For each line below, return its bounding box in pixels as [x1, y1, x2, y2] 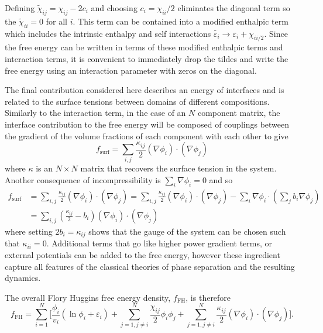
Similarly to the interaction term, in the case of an [5, 107, 186, 119]
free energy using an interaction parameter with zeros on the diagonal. [5, 64, 257, 76]
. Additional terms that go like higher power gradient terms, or [46, 237, 273, 249]
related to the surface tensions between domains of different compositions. [5, 95, 270, 107]
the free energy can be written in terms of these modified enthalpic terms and [5, 41, 283, 53]
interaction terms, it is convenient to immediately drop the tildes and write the [5, 52, 288, 64]
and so [209, 174, 233, 186]
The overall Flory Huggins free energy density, [5, 291, 171, 303]
